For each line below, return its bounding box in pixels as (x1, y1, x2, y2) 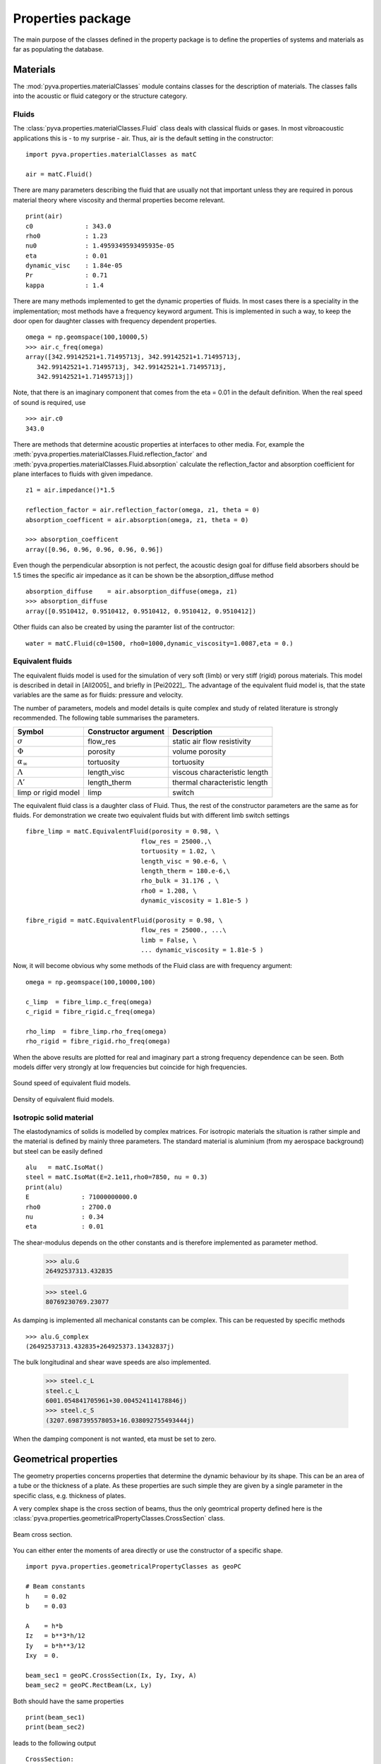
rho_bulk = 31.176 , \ (140, 877, 219, 885)
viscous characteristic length (172, 768, 269, 778)
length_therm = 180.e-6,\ (140, 866, 231, 875)
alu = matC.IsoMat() (25, 1164, 104, 1171)
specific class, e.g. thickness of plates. (13, 1491, 126, 1499)
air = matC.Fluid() (25, 170, 93, 178)
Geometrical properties (13, 1453, 118, 1465)
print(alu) (25, 1183, 64, 1191)
